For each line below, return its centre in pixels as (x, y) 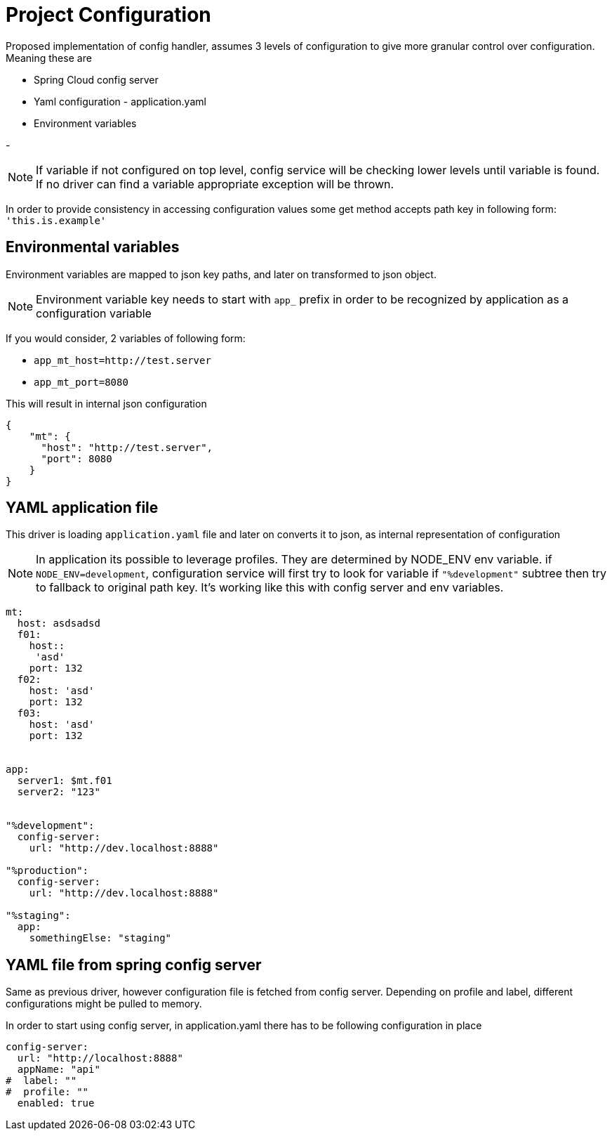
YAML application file (82, 508)
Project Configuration (108, 15)
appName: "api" (59, 1070)
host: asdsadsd (59, 624)
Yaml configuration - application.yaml (120, 101)
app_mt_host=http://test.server (122, 360)
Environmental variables (93, 247)
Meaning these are (49, 58)
